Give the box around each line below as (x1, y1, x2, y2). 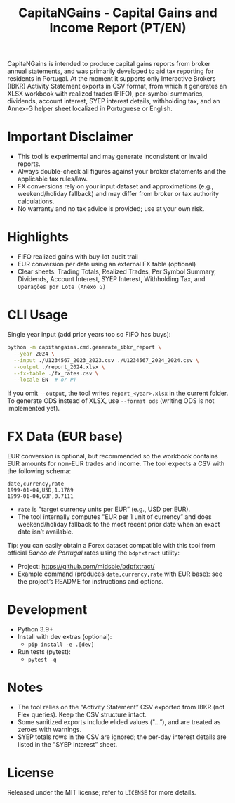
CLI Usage (7, 307, 68, 323)
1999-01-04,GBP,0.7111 (7, 493, 74, 500)
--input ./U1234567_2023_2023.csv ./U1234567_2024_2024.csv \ (13, 356, 199, 364)
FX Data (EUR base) (7, 429, 123, 444)
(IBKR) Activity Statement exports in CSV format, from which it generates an (7, 82, 227, 91)
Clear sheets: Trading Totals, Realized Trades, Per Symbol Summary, (17, 267, 216, 276)
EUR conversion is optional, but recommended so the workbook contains (7, 452, 219, 461)
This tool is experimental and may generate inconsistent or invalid (17, 153, 208, 161)
